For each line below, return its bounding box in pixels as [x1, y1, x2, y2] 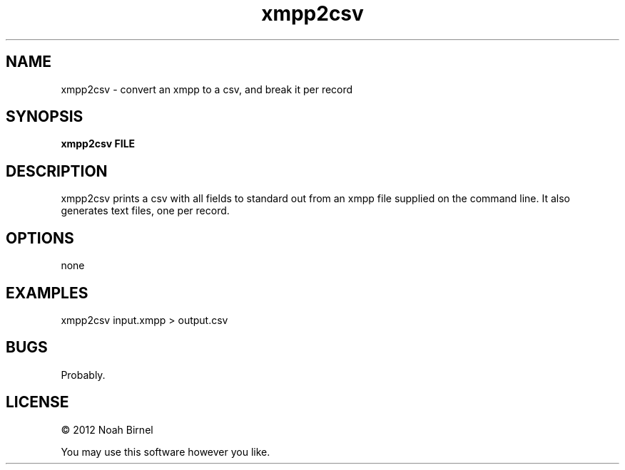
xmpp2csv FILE [61, 137, 136, 150]
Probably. [61, 368, 106, 381]
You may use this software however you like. [61, 445, 270, 458]
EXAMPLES [6, 283, 88, 302]
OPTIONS [6, 229, 74, 247]
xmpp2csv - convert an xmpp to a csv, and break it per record [61, 83, 353, 95]
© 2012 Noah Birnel [61, 423, 153, 436]
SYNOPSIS [6, 108, 83, 126]
